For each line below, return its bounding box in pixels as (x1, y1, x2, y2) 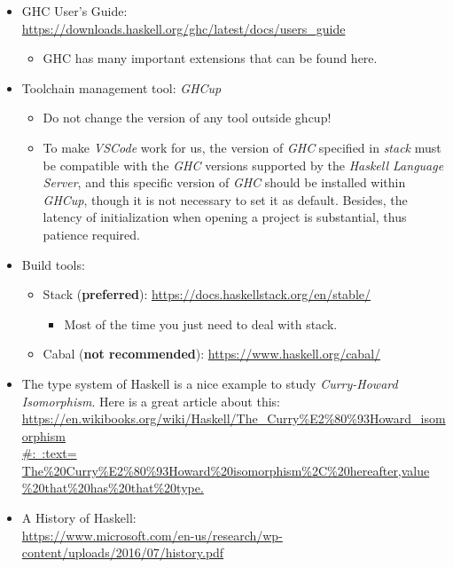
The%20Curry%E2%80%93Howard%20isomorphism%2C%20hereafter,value (21, 461, 430, 479)
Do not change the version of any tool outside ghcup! (43, 108, 332, 127)
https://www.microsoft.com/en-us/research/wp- (21, 525, 283, 544)
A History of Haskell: (21, 509, 137, 527)
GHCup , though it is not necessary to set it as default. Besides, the (43, 190, 408, 209)
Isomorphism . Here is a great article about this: (21, 391, 280, 410)
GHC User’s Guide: (21, 2, 128, 20)
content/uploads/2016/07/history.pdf (21, 543, 224, 562)
